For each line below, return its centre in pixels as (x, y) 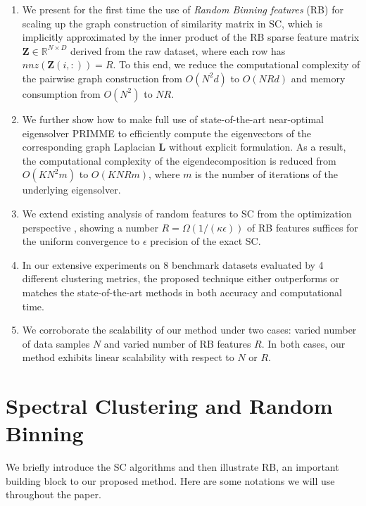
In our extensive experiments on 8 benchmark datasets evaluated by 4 (173, 264)
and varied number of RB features (177, 343)
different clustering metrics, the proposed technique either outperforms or (181, 278)
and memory (318, 78)
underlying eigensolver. (71, 190)
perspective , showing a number (90, 227)
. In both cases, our (303, 343)
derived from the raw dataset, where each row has (178, 50)
